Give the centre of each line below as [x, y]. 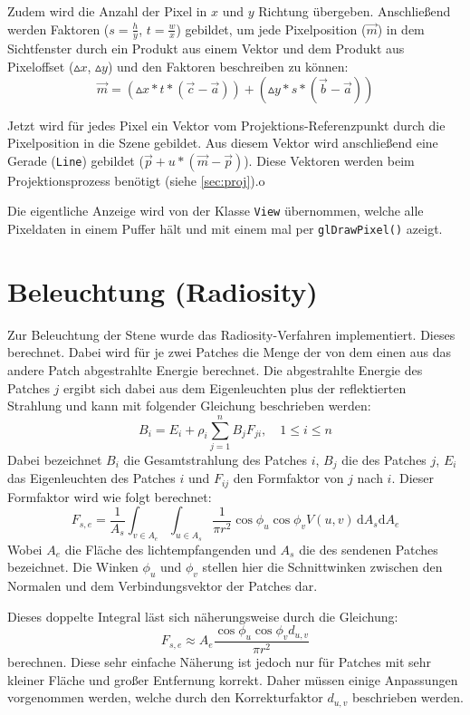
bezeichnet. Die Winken [73, 567]
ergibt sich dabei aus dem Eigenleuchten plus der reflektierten [235, 387]
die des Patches [384, 459]
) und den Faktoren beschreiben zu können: [228, 67]
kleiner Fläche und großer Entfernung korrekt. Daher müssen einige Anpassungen [233, 679]
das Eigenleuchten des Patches [91, 478]
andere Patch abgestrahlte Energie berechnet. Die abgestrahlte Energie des [215, 370]
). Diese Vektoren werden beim [329, 160]
